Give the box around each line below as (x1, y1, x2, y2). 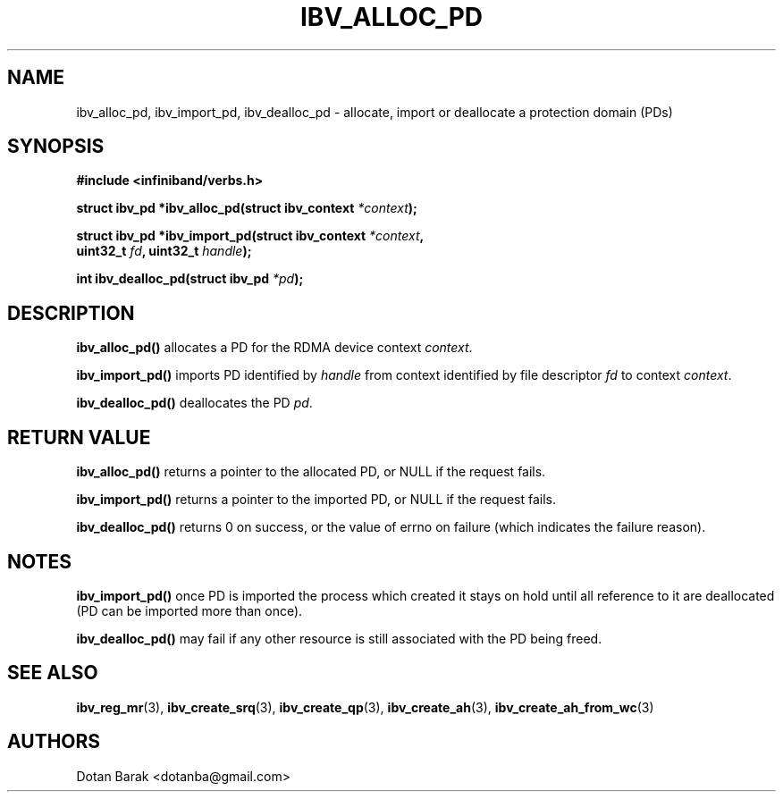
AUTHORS (7, 730, 101, 753)
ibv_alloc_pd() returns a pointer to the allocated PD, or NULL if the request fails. (76, 464, 546, 480)
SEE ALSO (7, 661, 98, 685)
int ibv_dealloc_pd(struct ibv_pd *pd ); (76, 271, 304, 287)
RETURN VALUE (7, 425, 151, 449)
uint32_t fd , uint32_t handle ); (76, 243, 252, 259)
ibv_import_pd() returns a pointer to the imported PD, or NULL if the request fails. (76, 492, 556, 508)
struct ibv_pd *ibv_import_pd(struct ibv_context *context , (76, 228, 425, 244)
